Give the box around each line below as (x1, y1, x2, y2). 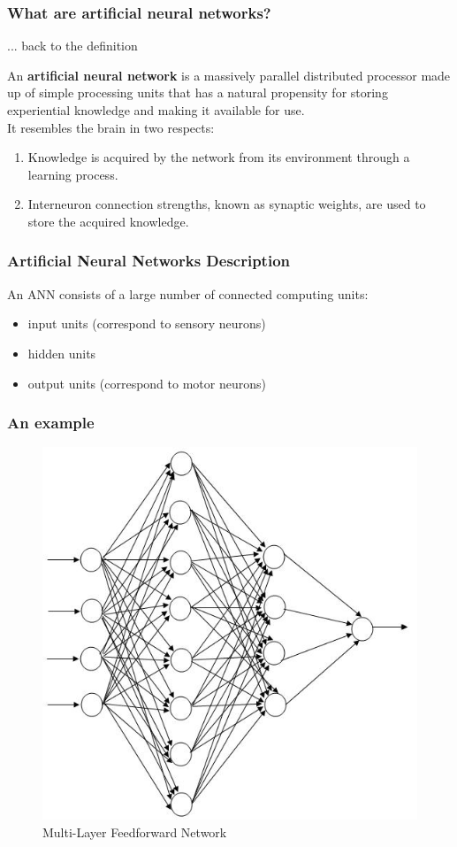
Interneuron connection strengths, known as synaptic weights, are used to (27, 195, 426, 213)
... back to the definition (7, 36, 138, 55)
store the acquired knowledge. (27, 212, 189, 230)
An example (7, 412, 95, 434)
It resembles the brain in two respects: (7, 118, 215, 136)
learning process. (27, 165, 118, 183)
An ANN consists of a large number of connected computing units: (7, 284, 369, 303)
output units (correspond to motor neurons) (27, 373, 266, 392)
